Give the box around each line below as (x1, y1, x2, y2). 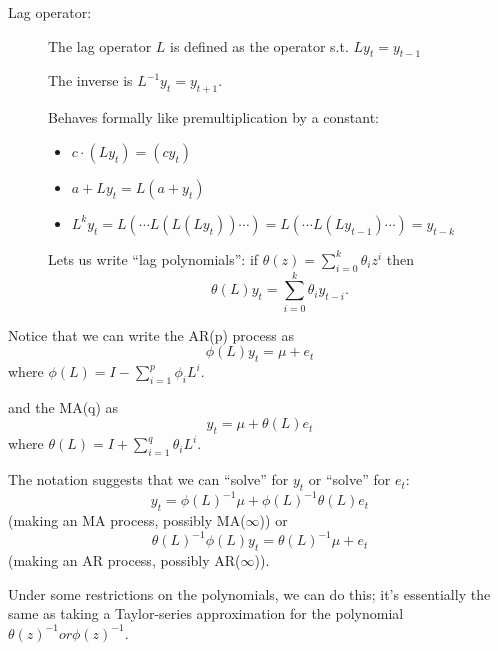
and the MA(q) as (8, 396, 119, 417)
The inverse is (48, 70, 133, 91)
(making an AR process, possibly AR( (8, 550, 241, 571)
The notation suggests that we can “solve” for (8, 469, 289, 490)
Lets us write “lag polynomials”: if (48, 248, 259, 269)
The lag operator (48, 35, 152, 56)
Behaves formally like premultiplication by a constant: (48, 107, 379, 128)
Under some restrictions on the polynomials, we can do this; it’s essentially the (8, 583, 491, 604)
